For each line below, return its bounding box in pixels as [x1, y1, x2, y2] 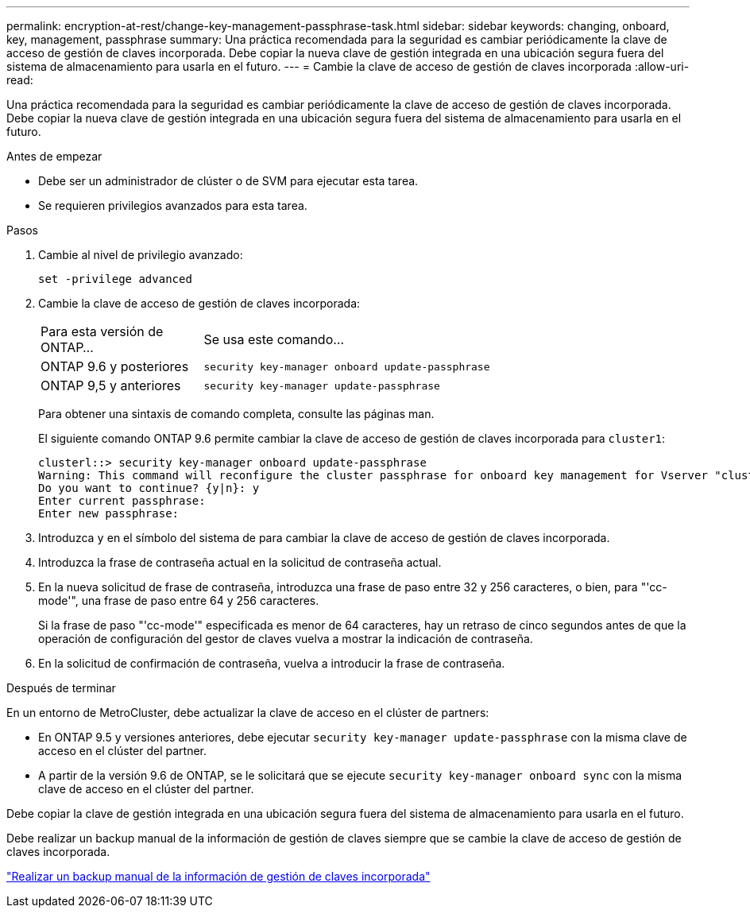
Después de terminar [6, 681, 116, 695]
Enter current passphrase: [38, 494, 206, 507]
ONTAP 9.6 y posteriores [41, 358, 189, 374]
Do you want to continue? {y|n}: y [38, 482, 260, 494]
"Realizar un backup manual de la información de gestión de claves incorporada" [6, 869, 431, 883]
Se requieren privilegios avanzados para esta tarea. [38, 199, 307, 212]
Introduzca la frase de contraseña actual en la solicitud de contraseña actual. [38, 556, 442, 569]
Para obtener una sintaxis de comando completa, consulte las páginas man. [38, 407, 435, 420]
